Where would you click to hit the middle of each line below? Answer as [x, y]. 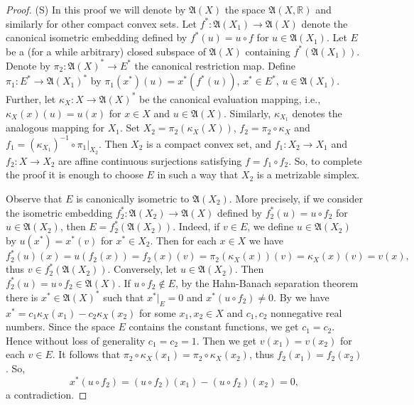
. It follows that [86, 354]
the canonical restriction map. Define [215, 65]
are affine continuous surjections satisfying [150, 160]
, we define [271, 226]
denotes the [317, 113]
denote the [325, 23]
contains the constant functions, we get [214, 326]
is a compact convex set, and [209, 143]
